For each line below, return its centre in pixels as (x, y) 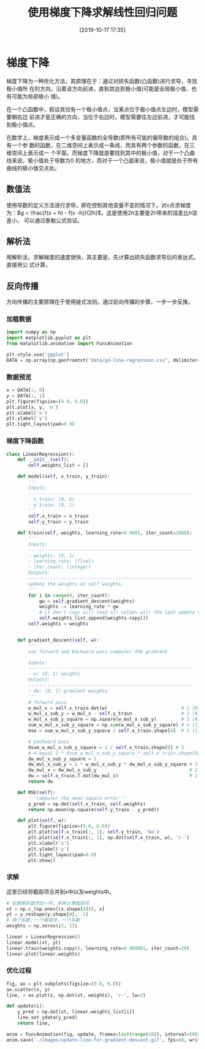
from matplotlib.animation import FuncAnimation (69, 344)
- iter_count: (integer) (60, 567)
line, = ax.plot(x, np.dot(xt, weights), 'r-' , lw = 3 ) (76, 995)
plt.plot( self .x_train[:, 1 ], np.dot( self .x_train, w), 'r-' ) (109, 838)
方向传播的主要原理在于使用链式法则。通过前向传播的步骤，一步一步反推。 (100, 302)
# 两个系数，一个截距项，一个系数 (43, 920)
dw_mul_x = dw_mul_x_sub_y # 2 (113, 770)
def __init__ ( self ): (43, 460)
